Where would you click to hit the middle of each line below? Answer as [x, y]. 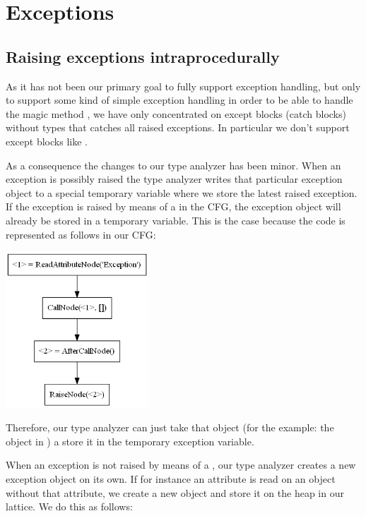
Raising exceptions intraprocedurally [143, 56]
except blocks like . [47, 141]
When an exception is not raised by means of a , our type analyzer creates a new [181, 465]
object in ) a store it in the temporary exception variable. [130, 441]
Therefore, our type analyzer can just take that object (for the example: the [170, 427]
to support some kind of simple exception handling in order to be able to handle [179, 100]
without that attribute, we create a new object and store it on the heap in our [175, 492]
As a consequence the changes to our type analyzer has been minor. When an [173, 165]
